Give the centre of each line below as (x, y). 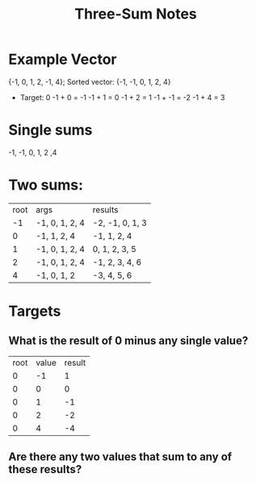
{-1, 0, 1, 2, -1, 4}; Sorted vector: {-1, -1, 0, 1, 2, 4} (90, 82)
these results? (45, 469)
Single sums (50, 130)
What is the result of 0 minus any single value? (128, 341)
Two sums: (46, 185)
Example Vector (63, 59)
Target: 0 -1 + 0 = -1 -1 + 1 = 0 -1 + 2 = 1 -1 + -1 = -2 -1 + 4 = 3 (122, 97)
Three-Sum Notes (136, 14)
